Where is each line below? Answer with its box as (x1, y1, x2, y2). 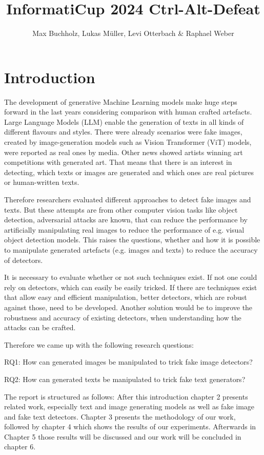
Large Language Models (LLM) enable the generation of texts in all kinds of (4, 116, 244, 127)
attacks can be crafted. (4, 322, 76, 333)
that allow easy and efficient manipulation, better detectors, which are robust (4, 292, 247, 302)
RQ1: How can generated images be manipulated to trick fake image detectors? (4, 356, 253, 367)
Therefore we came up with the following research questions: (4, 339, 194, 350)
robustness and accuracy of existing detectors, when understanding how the (4, 312, 241, 323)
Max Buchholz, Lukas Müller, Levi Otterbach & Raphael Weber (32, 28, 234, 39)
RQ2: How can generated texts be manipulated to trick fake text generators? (4, 373, 246, 384)
